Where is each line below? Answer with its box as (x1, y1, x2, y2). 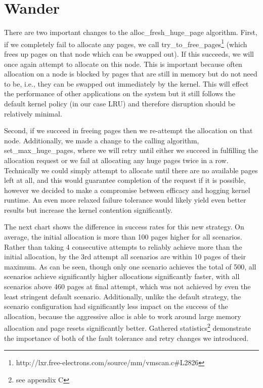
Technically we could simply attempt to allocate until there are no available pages (4, 165, 258, 175)
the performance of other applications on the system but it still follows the (4, 88, 236, 99)
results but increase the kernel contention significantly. (4, 204, 172, 215)
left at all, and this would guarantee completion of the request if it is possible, (4, 175, 246, 185)
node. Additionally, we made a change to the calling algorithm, (4, 135, 199, 145)
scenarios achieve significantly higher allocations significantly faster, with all (4, 271, 240, 282)
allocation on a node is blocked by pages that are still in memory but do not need (4, 68, 257, 79)
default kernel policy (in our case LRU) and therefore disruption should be (4, 98, 236, 108)
